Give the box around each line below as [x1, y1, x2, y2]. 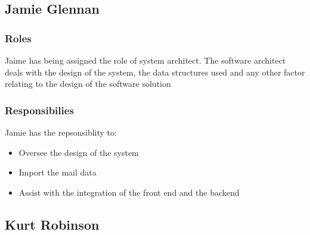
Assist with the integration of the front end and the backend [18, 186, 240, 198]
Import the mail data [18, 166, 97, 178]
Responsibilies [5, 102, 74, 117]
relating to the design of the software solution [5, 77, 171, 90]
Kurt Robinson [5, 215, 100, 233]
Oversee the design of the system [18, 146, 139, 158]
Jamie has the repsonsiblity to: [5, 126, 117, 138]
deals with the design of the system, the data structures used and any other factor [5, 65, 305, 78]
